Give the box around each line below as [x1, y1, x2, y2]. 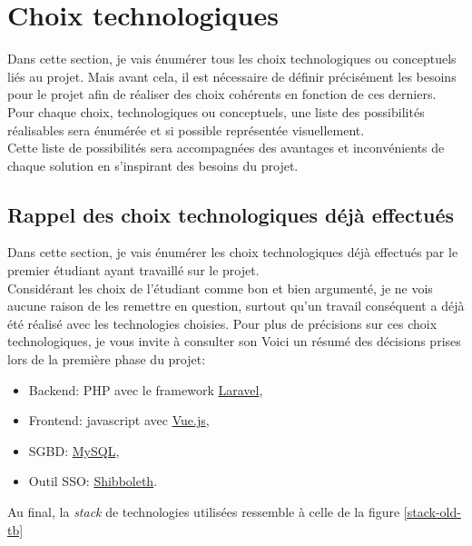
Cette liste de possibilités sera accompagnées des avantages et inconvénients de [7, 138, 445, 157]
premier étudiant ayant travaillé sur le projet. [7, 261, 260, 280]
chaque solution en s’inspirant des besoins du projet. [7, 155, 299, 174]
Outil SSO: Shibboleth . [28, 472, 158, 491]
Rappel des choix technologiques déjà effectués [7, 200, 455, 228]
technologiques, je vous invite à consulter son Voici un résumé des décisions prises [7, 332, 461, 351]
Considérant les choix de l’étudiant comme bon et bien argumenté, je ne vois [7, 278, 433, 297]
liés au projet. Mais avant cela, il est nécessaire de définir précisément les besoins [7, 66, 457, 85]
